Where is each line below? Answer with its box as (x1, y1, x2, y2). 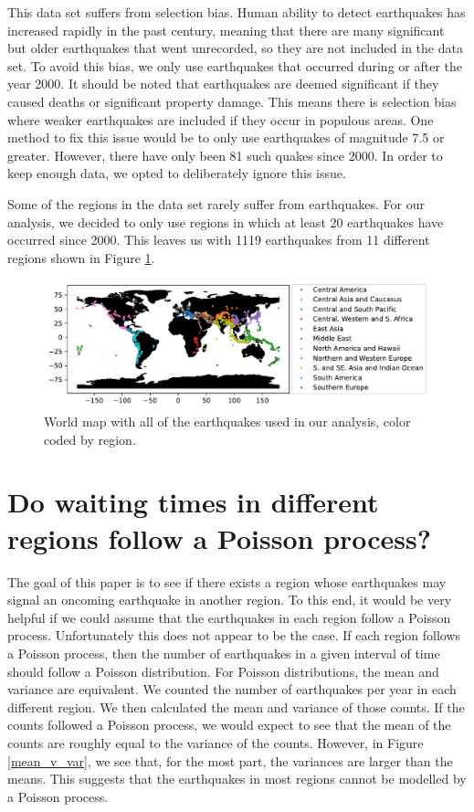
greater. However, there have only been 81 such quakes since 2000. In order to (7, 145, 443, 164)
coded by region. (44, 429, 136, 448)
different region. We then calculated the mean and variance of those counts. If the (7, 697, 465, 716)
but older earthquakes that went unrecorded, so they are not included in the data (7, 38, 463, 58)
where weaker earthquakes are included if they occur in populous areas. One (7, 110, 434, 129)
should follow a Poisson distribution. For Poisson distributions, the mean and (7, 661, 439, 680)
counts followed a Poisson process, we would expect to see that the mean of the (7, 715, 451, 734)
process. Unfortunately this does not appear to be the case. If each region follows (7, 626, 461, 645)
